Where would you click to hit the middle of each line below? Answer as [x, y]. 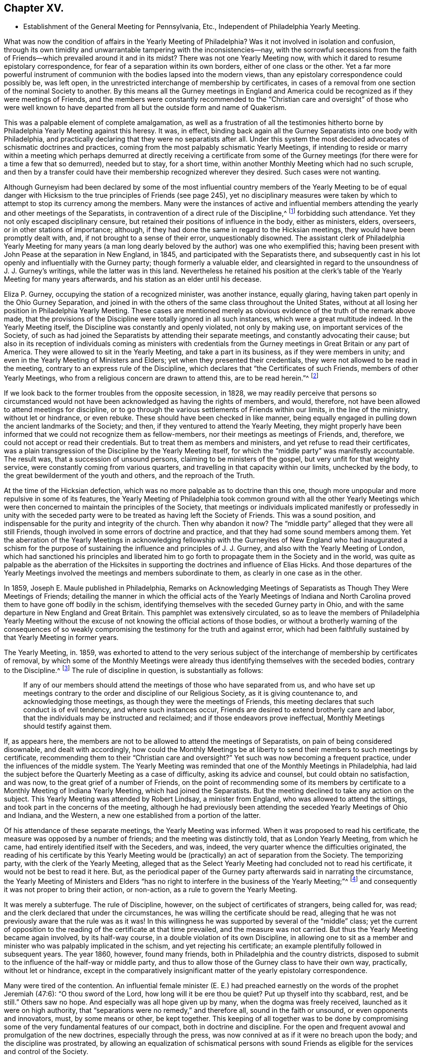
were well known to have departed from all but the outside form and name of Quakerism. [145, 108]
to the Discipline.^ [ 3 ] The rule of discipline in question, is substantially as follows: [133, 669]
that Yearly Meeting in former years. [61, 637]
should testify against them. [68, 726]
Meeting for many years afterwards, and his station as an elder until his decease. [133, 279]
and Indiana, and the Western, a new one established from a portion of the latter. [133, 816]
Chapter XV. [34, 8]
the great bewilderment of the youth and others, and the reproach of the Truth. [129, 475]
